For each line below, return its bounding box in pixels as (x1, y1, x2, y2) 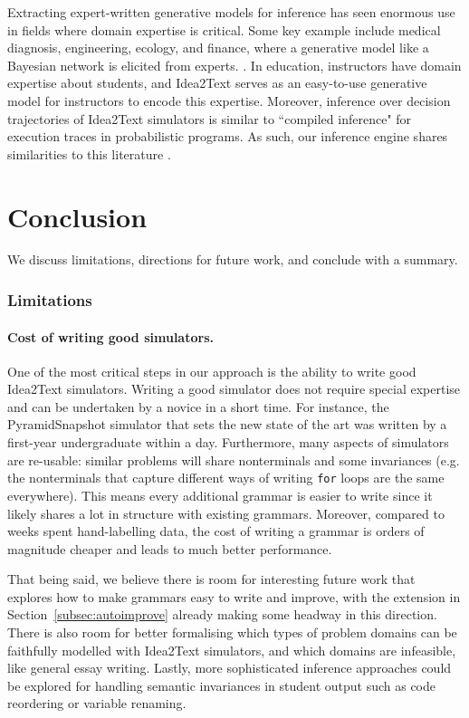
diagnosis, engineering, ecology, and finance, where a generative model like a (7, 38, 429, 57)
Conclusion (7, 197, 148, 235)
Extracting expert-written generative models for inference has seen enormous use (7, 3, 455, 21)
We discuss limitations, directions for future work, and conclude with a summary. (7, 250, 458, 269)
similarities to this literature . (7, 144, 171, 163)
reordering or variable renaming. (7, 694, 187, 713)
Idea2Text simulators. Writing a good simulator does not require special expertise (7, 379, 461, 398)
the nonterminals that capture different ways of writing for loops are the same (7, 468, 445, 487)
